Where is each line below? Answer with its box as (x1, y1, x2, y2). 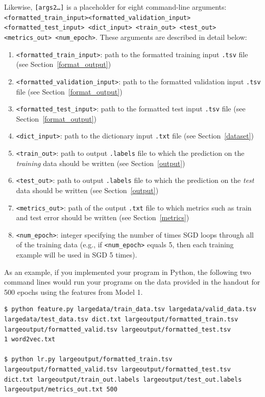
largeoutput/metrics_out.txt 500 (4, 386, 117, 393)
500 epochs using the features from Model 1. (4, 286, 143, 297)
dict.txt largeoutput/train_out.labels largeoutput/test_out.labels (4, 376, 242, 383)
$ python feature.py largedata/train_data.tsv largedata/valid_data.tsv (4, 306, 256, 313)
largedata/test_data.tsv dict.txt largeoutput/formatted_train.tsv (4, 316, 238, 323)
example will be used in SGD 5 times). (16, 249, 137, 260)
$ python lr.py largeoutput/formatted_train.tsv (4, 356, 173, 363)
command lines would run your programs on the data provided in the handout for (4, 276, 260, 287)
